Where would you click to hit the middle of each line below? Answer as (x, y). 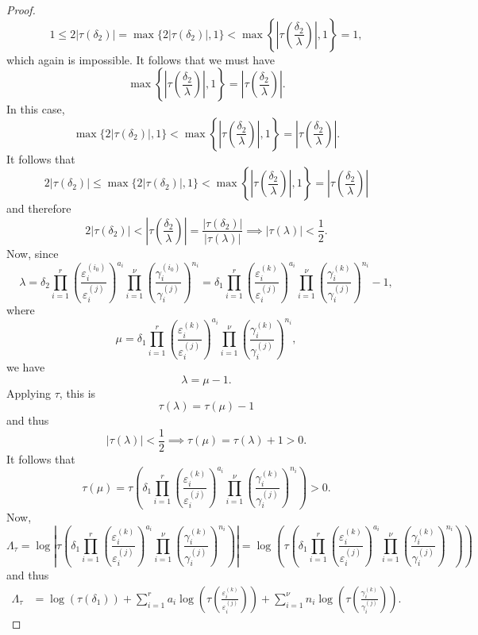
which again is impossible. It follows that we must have (141, 59)
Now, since (33, 253)
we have (26, 366)
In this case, (36, 109)
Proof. (21, 10)
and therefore (39, 208)
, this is (77, 393)
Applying (29, 393)
